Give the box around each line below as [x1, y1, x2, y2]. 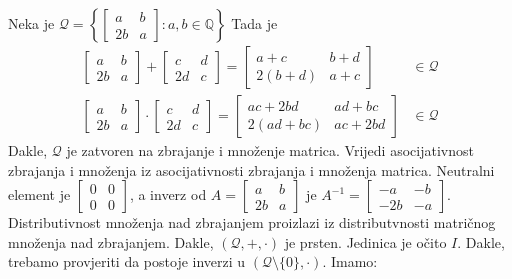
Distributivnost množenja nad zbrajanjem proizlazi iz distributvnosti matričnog [8, 212, 496, 233]
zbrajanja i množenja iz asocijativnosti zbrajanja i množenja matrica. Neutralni [8, 159, 495, 180]
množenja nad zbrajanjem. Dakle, [8, 231, 214, 252]
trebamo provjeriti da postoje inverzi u [8, 251, 246, 272]
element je [8, 184, 71, 205]
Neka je [8, 13, 55, 33]
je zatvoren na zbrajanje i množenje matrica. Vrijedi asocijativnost [66, 140, 474, 161]
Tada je [231, 13, 278, 33]
